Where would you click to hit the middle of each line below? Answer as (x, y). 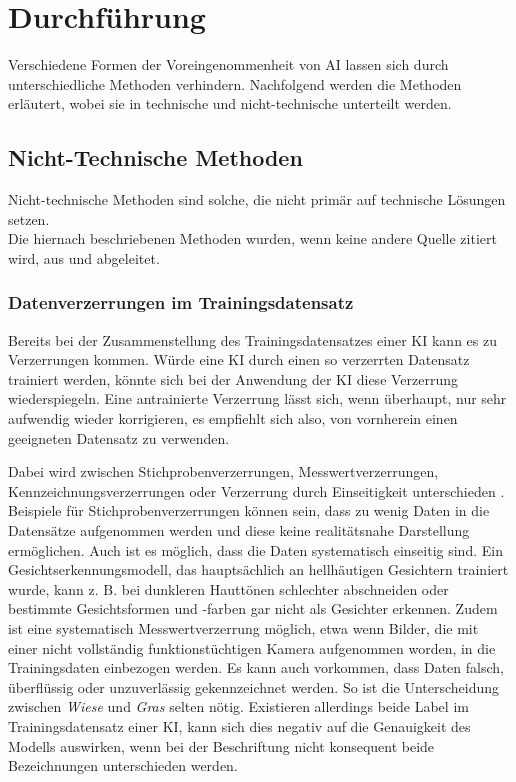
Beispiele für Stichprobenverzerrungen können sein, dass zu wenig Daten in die (249, 510)
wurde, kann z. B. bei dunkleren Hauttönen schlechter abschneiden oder (228, 588)
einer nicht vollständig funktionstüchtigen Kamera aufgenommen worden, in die (252, 647)
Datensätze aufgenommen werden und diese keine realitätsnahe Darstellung (239, 530)
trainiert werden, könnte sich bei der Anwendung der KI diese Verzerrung (233, 378)
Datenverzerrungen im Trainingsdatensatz (181, 302)
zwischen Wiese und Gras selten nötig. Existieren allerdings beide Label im (238, 706)
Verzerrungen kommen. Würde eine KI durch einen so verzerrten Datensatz (239, 359)
